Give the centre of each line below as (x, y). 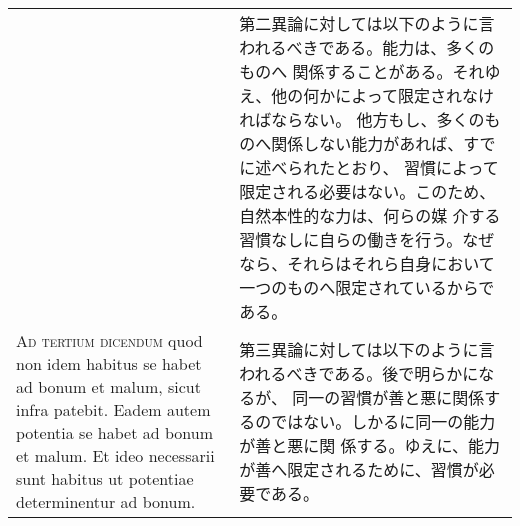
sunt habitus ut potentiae (105, 478)
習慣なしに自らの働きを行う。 (351, 239)
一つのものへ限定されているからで (367, 287)
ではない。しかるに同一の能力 (383, 421)
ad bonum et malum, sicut (108, 386)
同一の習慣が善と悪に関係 (388, 397)
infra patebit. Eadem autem (113, 409)
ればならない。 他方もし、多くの (362, 119)
